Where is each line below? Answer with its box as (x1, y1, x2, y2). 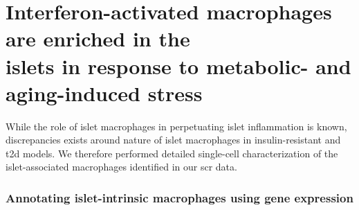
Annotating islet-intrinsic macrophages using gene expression (6, 189, 353, 206)
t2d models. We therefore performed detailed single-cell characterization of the (6, 146, 338, 160)
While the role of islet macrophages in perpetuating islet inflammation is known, (6, 119, 347, 133)
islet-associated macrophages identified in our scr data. (6, 159, 237, 174)
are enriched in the (6, 24, 190, 53)
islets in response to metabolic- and (6, 51, 351, 80)
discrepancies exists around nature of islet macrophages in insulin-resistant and (6, 132, 341, 147)
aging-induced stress (6, 78, 203, 107)
